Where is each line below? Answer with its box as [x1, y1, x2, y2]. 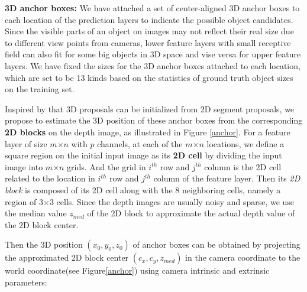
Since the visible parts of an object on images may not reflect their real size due [5, 25, 294, 37]
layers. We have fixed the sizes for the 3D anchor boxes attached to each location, [5, 59, 300, 72]
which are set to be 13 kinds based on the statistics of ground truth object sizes [5, 71, 293, 83]
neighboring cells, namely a [182, 183, 281, 196]
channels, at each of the [97, 137, 183, 150]
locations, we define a [206, 137, 285, 150]
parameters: [5, 275, 47, 288]
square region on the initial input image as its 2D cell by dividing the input [5, 149, 282, 161]
